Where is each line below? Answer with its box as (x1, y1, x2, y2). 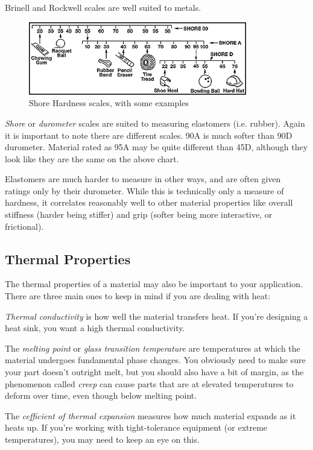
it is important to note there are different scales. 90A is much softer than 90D (5, 128, 292, 141)
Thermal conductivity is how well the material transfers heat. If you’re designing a (5, 309, 308, 322)
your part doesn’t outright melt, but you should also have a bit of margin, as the (5, 366, 304, 378)
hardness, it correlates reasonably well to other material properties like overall (5, 196, 293, 209)
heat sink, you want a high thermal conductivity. (5, 322, 185, 334)
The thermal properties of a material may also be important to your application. (5, 277, 303, 290)
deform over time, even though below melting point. (5, 389, 197, 402)
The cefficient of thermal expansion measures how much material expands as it (5, 409, 296, 422)
